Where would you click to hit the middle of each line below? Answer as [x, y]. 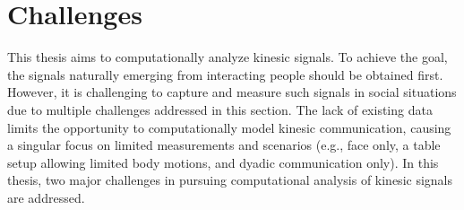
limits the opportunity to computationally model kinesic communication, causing [229, 127]
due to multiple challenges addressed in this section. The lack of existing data [220, 109]
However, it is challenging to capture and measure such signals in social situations [232, 92]
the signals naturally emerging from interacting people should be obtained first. [225, 74]
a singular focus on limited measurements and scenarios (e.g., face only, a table [224, 145]
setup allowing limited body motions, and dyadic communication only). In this [223, 162]
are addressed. [46, 197]
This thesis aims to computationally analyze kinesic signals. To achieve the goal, [228, 57]
